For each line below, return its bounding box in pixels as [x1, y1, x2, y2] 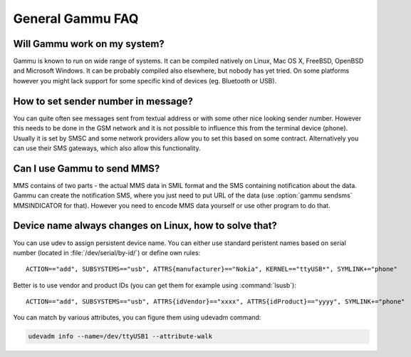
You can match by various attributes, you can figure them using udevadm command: [13, 314, 261, 322]
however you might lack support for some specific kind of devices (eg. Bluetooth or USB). [13, 76, 277, 85]
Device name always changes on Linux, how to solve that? [13, 219, 278, 232]
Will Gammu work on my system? [13, 38, 165, 50]
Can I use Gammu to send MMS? [13, 162, 160, 175]
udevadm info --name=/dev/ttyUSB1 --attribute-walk [28, 332, 213, 341]
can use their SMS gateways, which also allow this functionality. [13, 143, 201, 152]
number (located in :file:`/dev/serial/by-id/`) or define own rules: [13, 248, 201, 257]
